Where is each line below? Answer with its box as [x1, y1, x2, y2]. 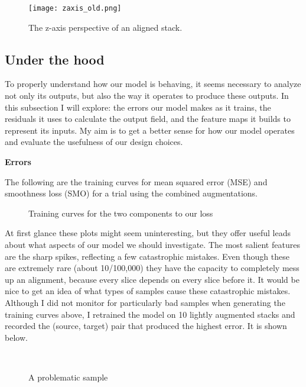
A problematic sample [28, 370, 108, 383]
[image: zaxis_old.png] [28, 4, 122, 12]
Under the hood [5, 50, 105, 68]
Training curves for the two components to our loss [28, 207, 213, 219]
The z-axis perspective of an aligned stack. [28, 21, 183, 33]
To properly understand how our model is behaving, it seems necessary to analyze [5, 78, 301, 90]
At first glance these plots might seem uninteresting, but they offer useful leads [5, 227, 291, 239]
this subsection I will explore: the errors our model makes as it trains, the [5, 101, 271, 113]
